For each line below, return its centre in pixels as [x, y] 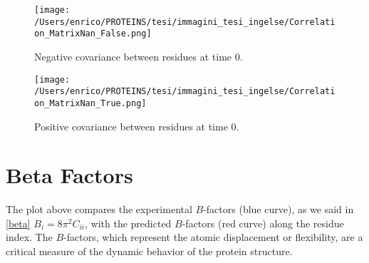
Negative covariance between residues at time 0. [139, 56]
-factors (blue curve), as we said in [279, 209]
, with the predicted [128, 223]
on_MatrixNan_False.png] [93, 34]
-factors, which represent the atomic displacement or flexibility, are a [213, 237]
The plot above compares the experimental [99, 209]
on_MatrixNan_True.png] [90, 103]
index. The [29, 237]
